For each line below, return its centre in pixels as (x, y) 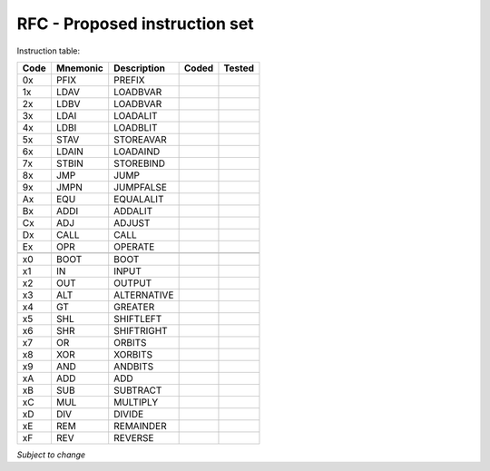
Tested (239, 68)
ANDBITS (134, 366)
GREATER (134, 307)
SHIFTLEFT (138, 319)
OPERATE (134, 247)
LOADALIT (136, 115)
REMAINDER (140, 426)
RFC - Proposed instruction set (135, 24)
